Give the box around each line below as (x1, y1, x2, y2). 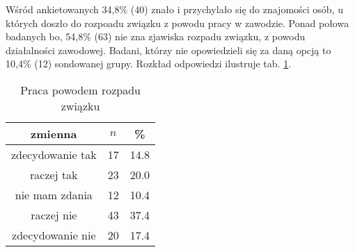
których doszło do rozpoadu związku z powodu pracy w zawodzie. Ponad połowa (6, 15, 349, 30)
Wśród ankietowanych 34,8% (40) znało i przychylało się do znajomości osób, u (6, 2, 343, 16)
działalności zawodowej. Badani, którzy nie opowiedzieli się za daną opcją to (6, 42, 331, 57)
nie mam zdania (15, 186, 93, 203)
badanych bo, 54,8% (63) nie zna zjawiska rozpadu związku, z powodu (6, 29, 306, 44)
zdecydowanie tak (11, 146, 97, 162)
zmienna (31, 125, 77, 142)
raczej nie (31, 206, 77, 223)
